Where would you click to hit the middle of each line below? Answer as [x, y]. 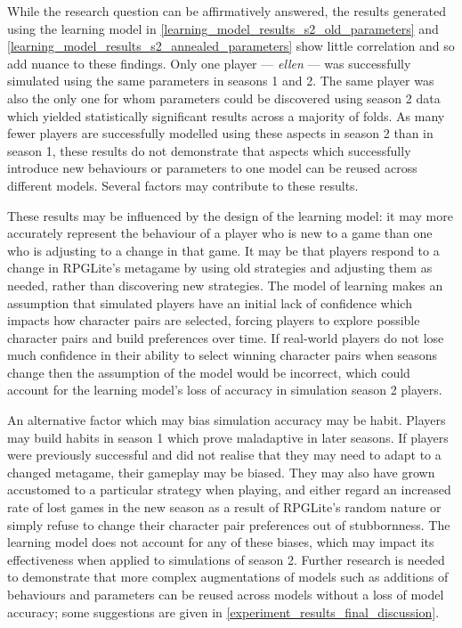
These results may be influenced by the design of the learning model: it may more [230, 215]
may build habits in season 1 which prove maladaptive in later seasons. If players [228, 437]
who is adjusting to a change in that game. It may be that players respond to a [223, 250]
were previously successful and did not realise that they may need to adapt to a [224, 455]
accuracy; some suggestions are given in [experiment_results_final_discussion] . [223, 612]
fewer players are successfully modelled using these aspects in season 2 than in [220, 133]
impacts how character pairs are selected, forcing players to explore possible [214, 320]
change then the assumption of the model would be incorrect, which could [209, 372]
